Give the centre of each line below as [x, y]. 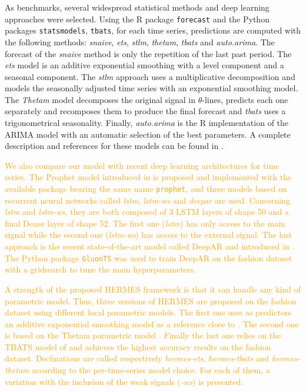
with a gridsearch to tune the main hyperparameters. [100, 269]
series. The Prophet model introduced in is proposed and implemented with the [148, 177]
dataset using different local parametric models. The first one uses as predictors [148, 312]
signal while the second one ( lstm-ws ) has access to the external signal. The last [149, 235]
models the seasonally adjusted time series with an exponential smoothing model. [152, 88]
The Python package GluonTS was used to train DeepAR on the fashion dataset [149, 258]
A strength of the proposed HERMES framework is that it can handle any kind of [153, 289]
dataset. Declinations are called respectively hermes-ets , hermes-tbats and [137, 358]
